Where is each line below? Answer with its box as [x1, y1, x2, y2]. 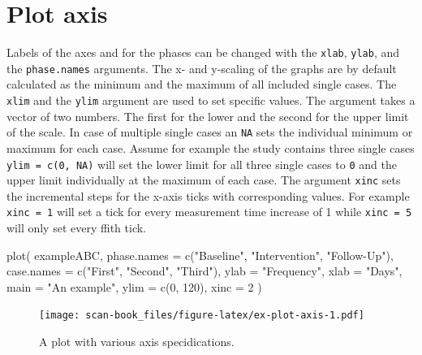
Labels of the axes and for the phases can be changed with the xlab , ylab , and [6, 44, 400, 61]
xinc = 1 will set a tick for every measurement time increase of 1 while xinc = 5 [6, 203, 412, 220]
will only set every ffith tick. [6, 219, 146, 236]
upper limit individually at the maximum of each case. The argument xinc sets [6, 171, 401, 188]
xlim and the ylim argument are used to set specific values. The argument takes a [6, 92, 416, 109]
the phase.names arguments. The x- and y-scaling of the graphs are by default [6, 59, 397, 76]
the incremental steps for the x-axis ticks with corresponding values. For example [6, 187, 410, 204]
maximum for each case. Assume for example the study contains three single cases [6, 139, 415, 156]
